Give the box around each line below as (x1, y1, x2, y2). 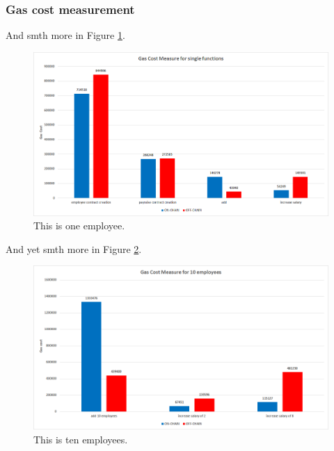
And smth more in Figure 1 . (6, 28, 125, 42)
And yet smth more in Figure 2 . (6, 241, 142, 256)
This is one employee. (33, 218, 125, 233)
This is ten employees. (33, 432, 128, 446)
